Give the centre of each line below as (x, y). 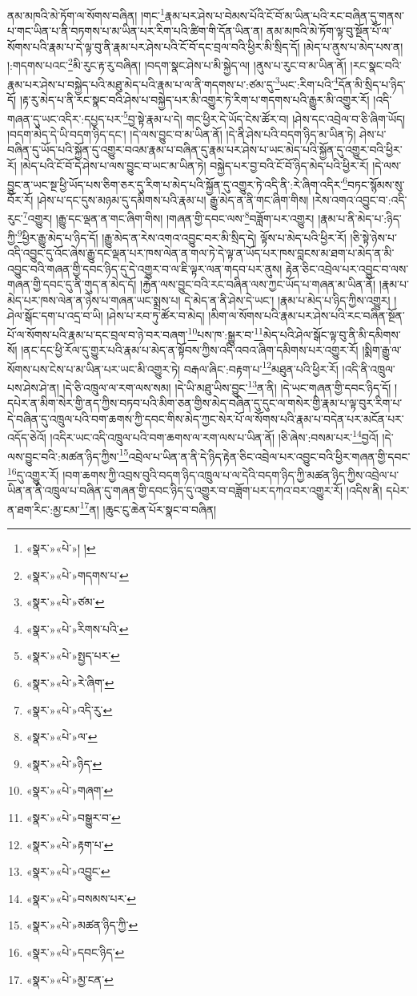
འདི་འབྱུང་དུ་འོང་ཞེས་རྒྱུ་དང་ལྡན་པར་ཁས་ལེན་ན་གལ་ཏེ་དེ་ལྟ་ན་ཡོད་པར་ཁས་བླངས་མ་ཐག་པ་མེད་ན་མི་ (201, 252)
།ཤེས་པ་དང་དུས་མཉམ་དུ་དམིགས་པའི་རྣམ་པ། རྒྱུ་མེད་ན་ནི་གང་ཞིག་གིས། (173, 199)
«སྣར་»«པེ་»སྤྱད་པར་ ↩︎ (73, 656)
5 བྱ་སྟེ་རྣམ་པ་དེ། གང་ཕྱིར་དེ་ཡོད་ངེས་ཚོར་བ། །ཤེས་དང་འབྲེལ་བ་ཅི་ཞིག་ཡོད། (264, 117)
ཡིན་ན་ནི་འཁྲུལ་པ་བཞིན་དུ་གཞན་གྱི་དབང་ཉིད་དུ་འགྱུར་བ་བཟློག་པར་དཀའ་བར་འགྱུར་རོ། (175, 490)
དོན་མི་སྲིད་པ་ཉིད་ (372, 84)
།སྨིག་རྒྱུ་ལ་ (382, 350)
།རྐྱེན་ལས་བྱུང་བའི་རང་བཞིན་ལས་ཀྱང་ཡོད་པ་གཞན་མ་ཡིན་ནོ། (258, 284)
